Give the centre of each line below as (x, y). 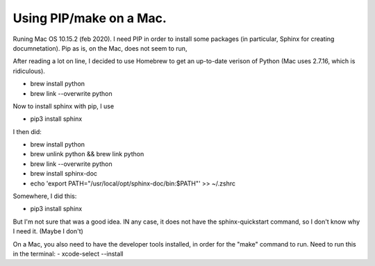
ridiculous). (29, 71)
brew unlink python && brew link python (87, 154)
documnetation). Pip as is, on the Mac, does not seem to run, (100, 48)
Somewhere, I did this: (45, 196)
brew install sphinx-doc (64, 174)
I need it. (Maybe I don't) (48, 231)
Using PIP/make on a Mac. (90, 18)
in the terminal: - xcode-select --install (68, 253)
